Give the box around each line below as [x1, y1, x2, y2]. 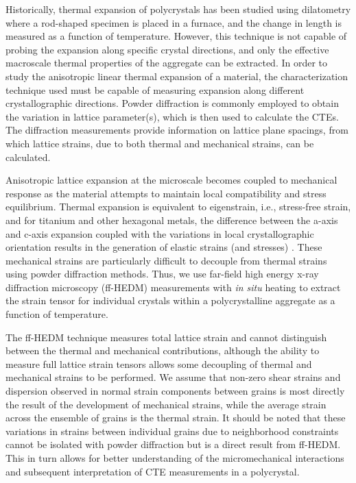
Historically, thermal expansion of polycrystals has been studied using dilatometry [5, 2, 351, 16]
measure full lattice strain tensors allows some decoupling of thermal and [5, 356, 312, 371]
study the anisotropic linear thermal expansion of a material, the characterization [5, 69, 348, 83]
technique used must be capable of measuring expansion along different [5, 82, 305, 97]
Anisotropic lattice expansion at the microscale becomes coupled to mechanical [5, 173, 337, 187]
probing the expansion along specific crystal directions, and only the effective [5, 42, 329, 56]
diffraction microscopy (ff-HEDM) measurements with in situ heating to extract [5, 280, 341, 294]
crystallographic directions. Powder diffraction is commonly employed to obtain [5, 96, 339, 110]
